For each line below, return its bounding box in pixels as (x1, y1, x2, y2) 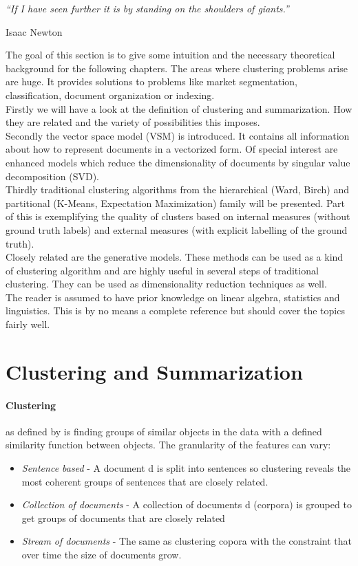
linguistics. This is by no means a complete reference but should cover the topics (6, 303, 345, 318)
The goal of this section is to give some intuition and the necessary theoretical (6, 47, 335, 62)
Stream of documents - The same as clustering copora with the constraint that (21, 534, 352, 548)
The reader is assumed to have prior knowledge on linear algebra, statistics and (6, 290, 340, 304)
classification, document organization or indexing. (6, 87, 215, 102)
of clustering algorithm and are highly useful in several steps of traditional (6, 263, 319, 277)
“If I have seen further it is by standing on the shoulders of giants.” (6, 1, 289, 15)
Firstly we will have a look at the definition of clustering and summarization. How (6, 101, 352, 116)
